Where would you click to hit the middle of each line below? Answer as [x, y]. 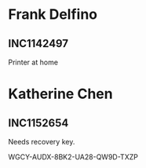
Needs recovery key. [42, 142]
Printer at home [33, 62]
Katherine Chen [60, 94]
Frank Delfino [53, 15]
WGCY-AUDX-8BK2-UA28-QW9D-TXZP [73, 157]
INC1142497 [38, 44]
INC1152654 [38, 123]
